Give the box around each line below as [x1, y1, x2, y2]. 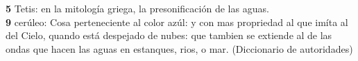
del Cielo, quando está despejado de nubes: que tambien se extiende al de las [6, 28, 332, 42]
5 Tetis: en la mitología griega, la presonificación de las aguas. [6, 1, 269, 15]
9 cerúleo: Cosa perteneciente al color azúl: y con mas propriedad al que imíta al [6, 14, 348, 29]
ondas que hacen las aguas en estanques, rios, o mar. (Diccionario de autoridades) [6, 41, 353, 56]
